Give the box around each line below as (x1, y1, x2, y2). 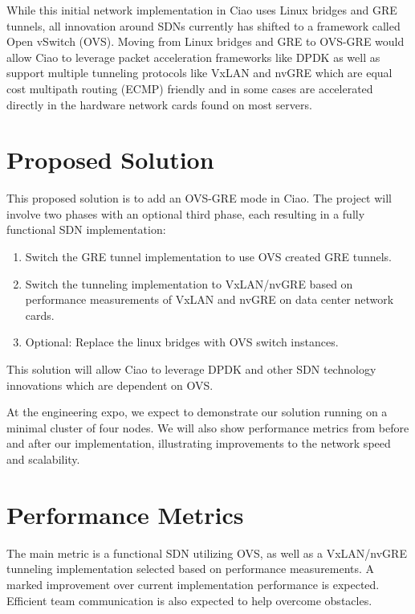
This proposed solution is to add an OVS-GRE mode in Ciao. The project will (6, 190, 393, 207)
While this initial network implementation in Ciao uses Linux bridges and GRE (6, 2, 397, 18)
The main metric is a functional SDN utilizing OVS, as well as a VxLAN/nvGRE (6, 544, 407, 561)
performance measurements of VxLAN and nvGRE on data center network (25, 291, 394, 308)
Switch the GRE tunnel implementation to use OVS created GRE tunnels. (25, 248, 392, 265)
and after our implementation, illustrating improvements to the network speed (6, 435, 391, 452)
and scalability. (6, 451, 80, 467)
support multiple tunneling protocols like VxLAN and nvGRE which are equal (6, 64, 393, 81)
